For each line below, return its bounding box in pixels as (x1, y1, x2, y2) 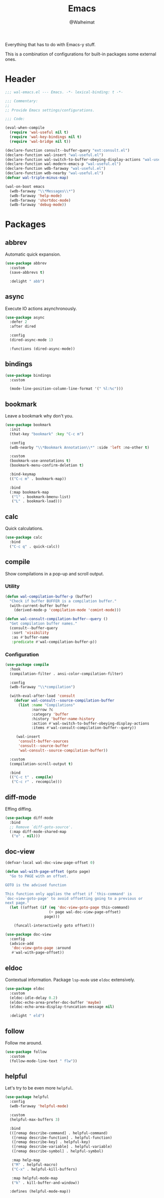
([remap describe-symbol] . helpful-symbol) (11, 1149, 104, 1154)
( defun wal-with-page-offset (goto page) (5, 869, 91, 874)
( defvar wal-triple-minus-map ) (5, 175, 69, 180)
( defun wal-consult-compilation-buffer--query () (5, 617, 108, 622)
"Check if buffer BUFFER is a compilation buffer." (9, 599, 117, 603)
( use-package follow (5, 1049, 47, 1055)
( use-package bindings (5, 373, 51, 378)
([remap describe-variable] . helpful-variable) (11, 1144, 112, 1149)
